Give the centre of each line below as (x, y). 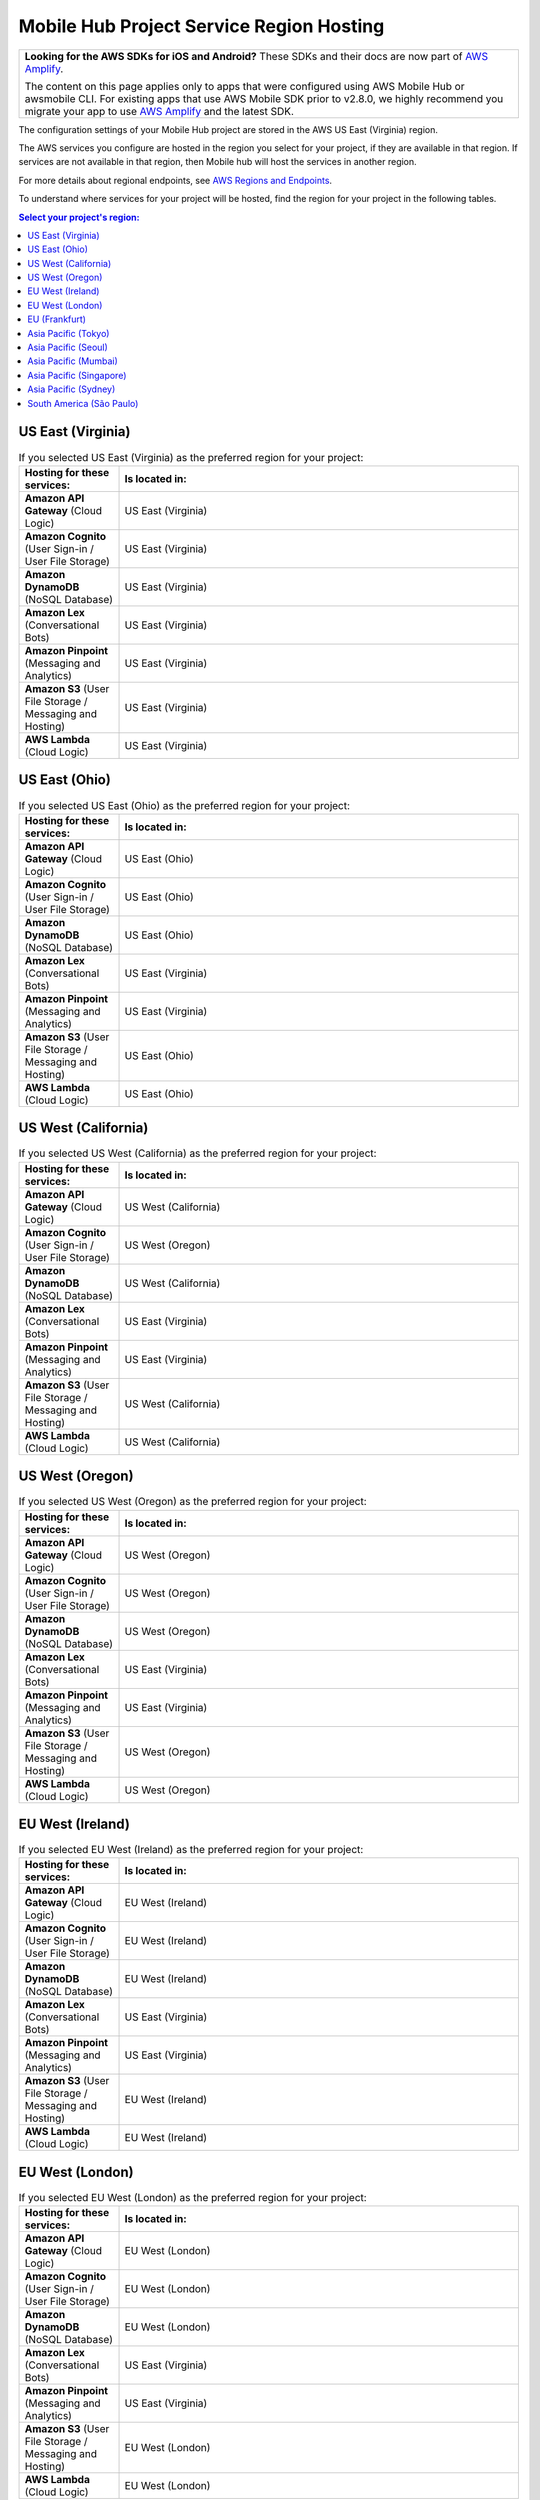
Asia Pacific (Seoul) (68, 347)
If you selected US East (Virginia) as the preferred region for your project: (191, 457)
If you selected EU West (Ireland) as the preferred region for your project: (191, 1850)
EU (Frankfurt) (57, 319)
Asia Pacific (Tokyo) (68, 333)
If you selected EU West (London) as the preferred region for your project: (192, 2198)
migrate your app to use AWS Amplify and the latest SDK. (159, 111)
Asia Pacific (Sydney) (71, 389)
